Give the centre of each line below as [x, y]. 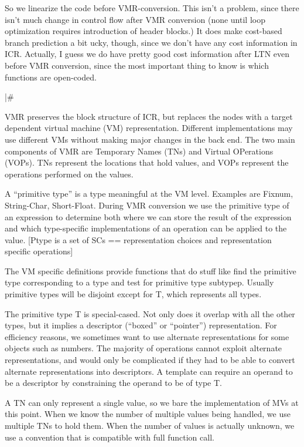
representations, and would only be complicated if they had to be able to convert [150, 360]
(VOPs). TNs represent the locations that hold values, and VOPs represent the [147, 162]
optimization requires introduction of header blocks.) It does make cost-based [144, 31]
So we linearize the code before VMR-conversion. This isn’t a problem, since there [152, 8]
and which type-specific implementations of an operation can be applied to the [146, 228]
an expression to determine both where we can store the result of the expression [148, 216]
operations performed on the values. [69, 174]
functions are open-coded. [51, 77]
